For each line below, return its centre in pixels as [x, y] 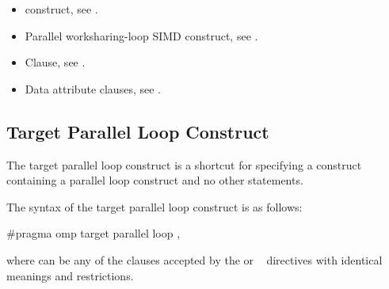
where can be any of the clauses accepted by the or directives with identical [194, 259]
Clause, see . [55, 62]
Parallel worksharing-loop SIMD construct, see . [141, 35]
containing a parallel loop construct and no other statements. [155, 180]
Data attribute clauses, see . [93, 88]
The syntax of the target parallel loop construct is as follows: [154, 206]
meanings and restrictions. [70, 275]
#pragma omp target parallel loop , [93, 233]
